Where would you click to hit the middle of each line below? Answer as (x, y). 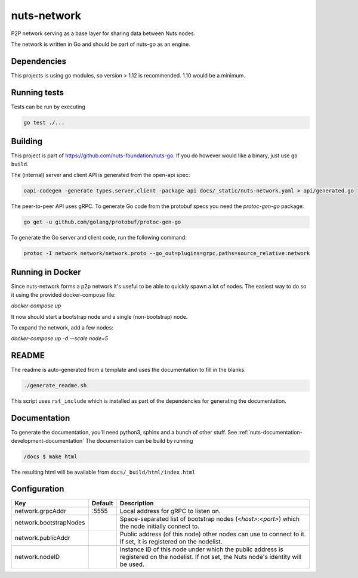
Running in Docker (46, 272)
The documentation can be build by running (139, 440)
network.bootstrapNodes (50, 523)
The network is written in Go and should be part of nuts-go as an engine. (101, 44)
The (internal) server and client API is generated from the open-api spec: (101, 175)
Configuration (38, 489)
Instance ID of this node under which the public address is (201, 549)
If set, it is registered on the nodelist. (171, 542)
